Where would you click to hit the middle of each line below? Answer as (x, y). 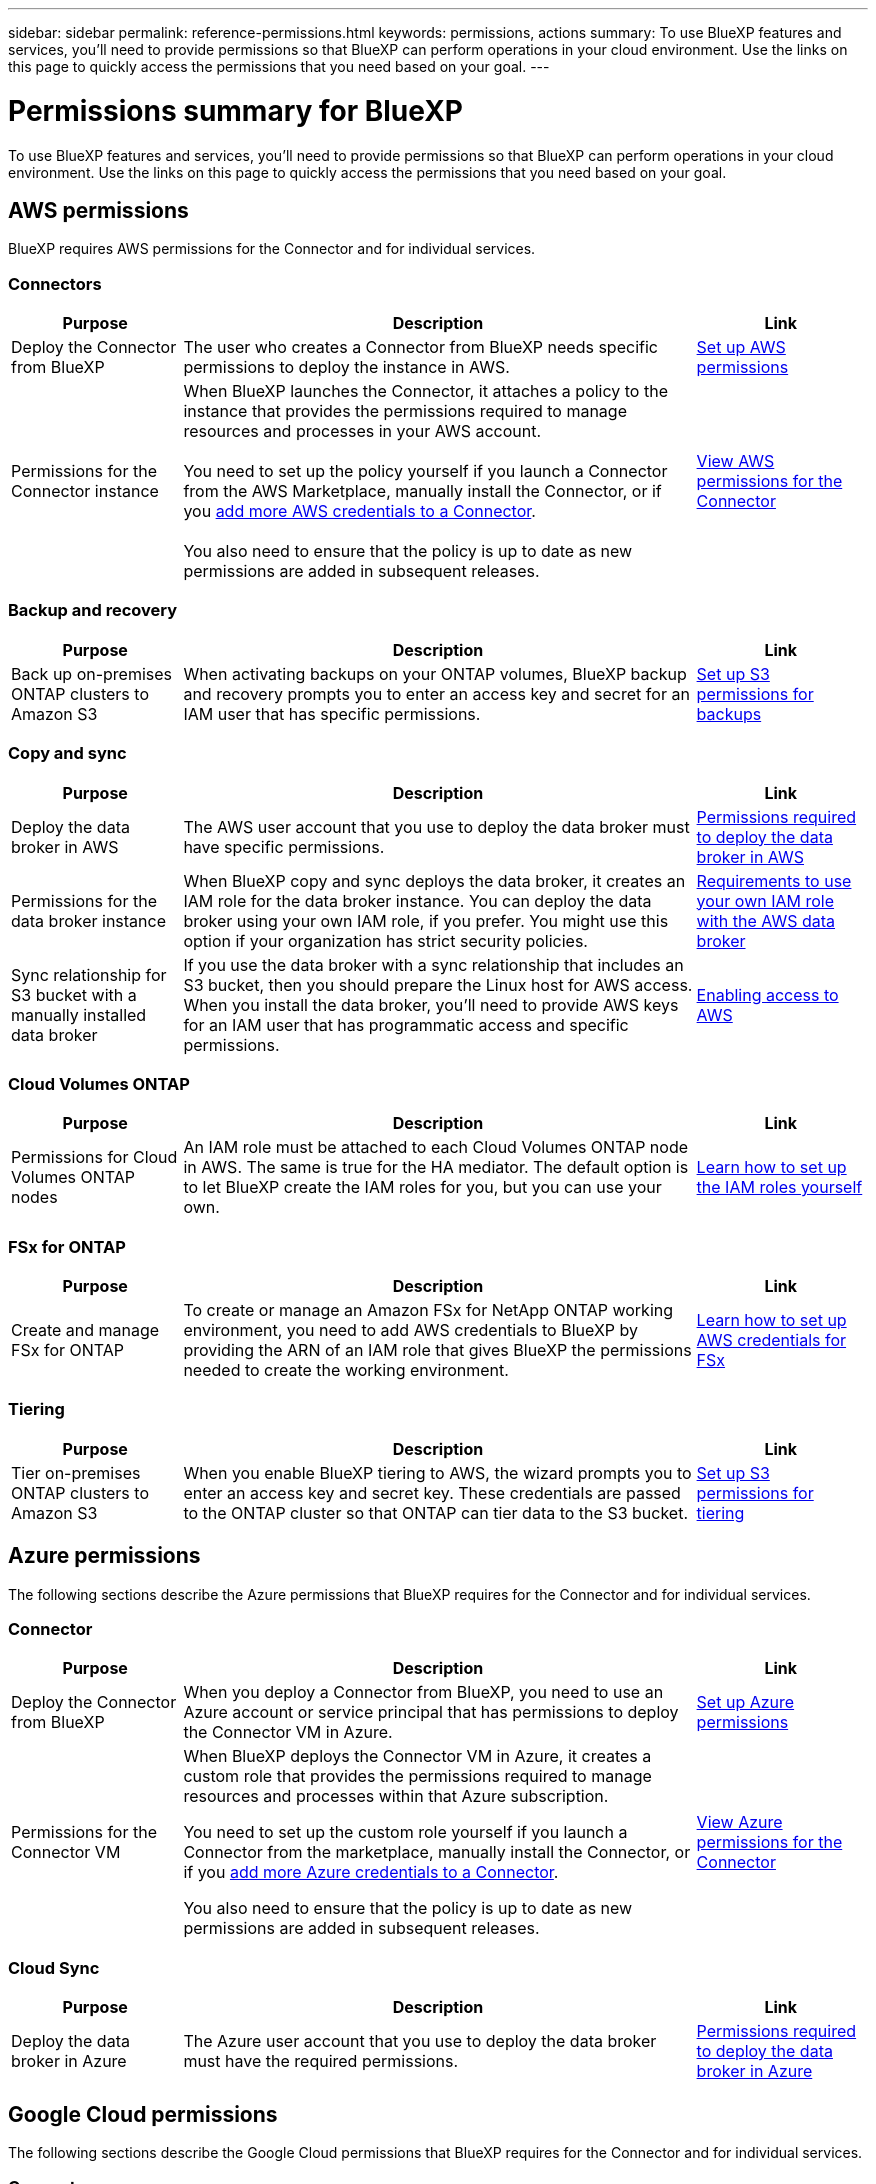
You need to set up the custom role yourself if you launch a (405, 1832)
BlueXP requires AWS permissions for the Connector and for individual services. (272, 249)
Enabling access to (767, 994)
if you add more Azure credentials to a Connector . (371, 1872)
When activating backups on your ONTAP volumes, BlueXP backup (435, 673)
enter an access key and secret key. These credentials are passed (432, 1492)
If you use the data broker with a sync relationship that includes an (433, 964)
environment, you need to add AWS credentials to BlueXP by (410, 1330)
